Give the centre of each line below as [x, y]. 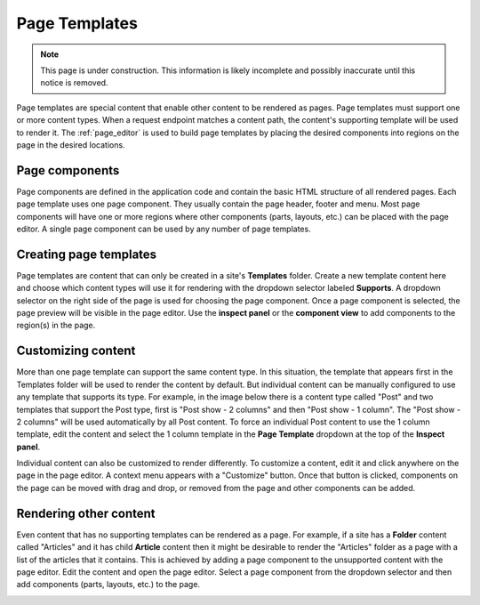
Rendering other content [86, 513]
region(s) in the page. [56, 326]
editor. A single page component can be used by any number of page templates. [164, 229]
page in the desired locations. [71, 145]
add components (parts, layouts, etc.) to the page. [108, 585]
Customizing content [76, 351]
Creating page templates [87, 254]
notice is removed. [74, 83]
